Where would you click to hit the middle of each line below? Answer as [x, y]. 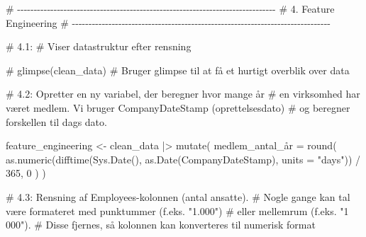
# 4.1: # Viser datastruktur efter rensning [99, 46]
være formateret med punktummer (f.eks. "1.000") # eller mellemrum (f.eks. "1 [177, 210]
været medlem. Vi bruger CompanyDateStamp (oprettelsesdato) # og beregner [178, 107]
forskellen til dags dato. [56, 121]
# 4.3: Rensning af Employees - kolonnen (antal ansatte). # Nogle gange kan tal [178, 196]
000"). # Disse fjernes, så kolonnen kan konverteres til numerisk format [161, 225]
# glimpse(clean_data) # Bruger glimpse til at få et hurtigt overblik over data [178, 70]
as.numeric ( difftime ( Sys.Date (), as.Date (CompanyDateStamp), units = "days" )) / [183, 159]
